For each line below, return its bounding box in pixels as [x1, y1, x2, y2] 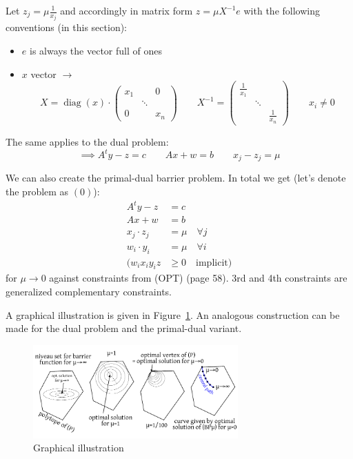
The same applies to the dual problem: [6, 134, 169, 148]
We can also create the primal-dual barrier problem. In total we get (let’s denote [6, 170, 346, 185]
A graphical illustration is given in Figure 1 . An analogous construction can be [6, 307, 340, 322]
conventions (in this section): [6, 20, 128, 35]
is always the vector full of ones [29, 43, 162, 58]
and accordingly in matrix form [60, 3, 193, 17]
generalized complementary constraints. [6, 284, 172, 298]
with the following [243, 3, 320, 17]
